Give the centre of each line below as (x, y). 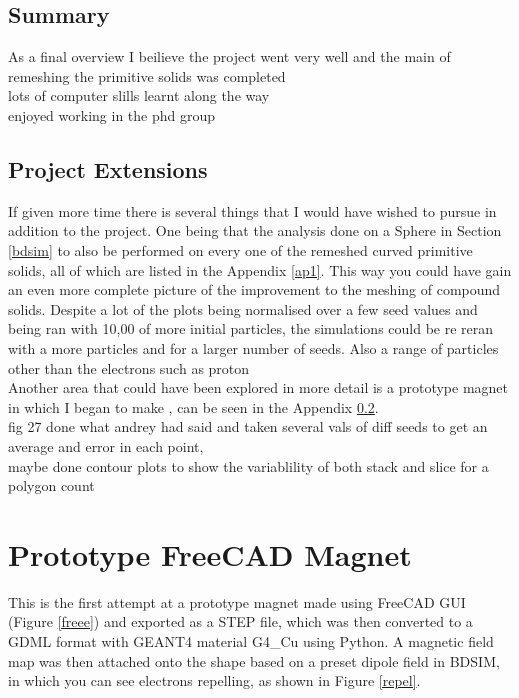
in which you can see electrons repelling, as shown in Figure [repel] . (214, 680)
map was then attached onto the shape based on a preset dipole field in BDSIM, (254, 660)
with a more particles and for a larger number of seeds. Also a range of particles (253, 347)
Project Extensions (108, 168)
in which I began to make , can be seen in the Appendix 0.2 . (193, 406)
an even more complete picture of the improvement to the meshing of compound (254, 289)
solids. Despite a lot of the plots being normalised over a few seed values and (243, 308)
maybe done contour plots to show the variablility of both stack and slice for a (248, 465)
